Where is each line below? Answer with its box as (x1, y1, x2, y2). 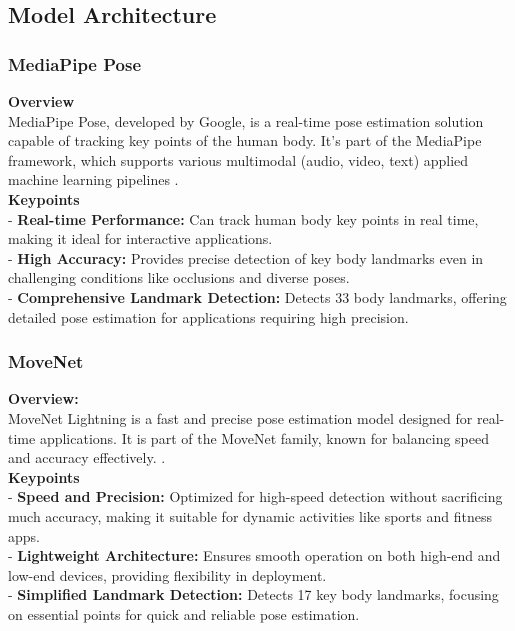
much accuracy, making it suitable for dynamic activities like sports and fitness (8, 505, 492, 526)
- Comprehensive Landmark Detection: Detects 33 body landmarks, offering (8, 286, 507, 307)
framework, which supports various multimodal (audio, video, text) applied (8, 149, 469, 170)
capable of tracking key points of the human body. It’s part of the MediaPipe (8, 130, 482, 151)
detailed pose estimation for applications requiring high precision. (8, 306, 409, 327)
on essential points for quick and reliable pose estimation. (8, 603, 360, 624)
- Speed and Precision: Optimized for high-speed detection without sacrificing (8, 486, 503, 507)
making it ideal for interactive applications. (8, 228, 273, 249)
